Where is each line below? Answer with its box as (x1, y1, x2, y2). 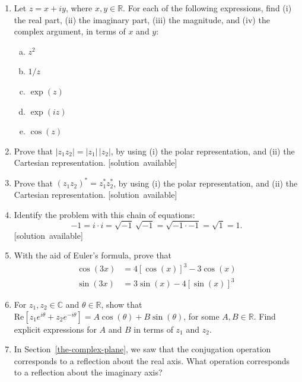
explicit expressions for (14, 323, 97, 335)
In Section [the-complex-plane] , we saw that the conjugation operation (14, 343, 271, 355)
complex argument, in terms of (14, 25, 126, 37)
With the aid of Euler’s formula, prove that (14, 249, 172, 261)
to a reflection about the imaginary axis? (14, 366, 163, 378)
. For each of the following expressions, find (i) (123, 2, 292, 14)
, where (65, 2, 93, 14)
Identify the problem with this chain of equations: (14, 208, 195, 220)
